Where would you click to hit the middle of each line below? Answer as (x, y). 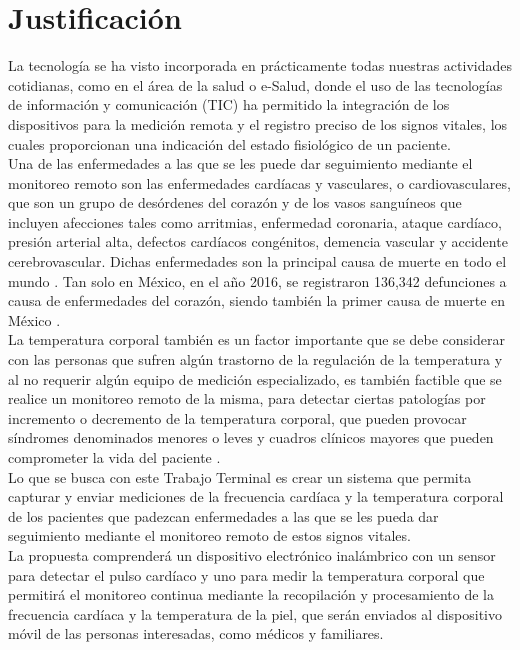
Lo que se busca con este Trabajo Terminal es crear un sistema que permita (240, 476)
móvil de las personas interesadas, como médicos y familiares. (196, 633)
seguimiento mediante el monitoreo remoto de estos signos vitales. (209, 535)
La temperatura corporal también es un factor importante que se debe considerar (256, 339)
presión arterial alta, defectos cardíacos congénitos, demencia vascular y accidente (258, 241)
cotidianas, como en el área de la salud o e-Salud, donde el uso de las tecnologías (255, 84)
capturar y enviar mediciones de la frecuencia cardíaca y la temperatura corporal (256, 496)
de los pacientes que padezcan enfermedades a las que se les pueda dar (223, 515)
